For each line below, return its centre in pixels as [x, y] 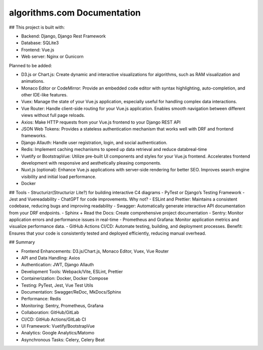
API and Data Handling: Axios [51, 258]
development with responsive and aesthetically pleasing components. [91, 163]
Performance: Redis [41, 299]
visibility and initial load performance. [59, 176]
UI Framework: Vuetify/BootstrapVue [58, 326]
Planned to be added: [30, 65]
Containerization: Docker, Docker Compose [65, 278]
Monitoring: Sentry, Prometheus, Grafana [62, 305]
